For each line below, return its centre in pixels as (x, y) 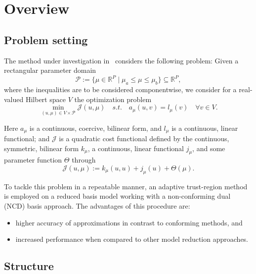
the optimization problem (113, 99)
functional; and (27, 138)
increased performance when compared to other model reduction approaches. (132, 239)
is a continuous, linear (205, 128)
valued (14, 99)
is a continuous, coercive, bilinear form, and (95, 128)
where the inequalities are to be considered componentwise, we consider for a (120, 89)
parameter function (33, 160)
